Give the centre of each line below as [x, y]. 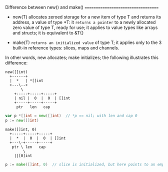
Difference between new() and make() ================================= [82, 7]
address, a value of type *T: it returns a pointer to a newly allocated [84, 22]
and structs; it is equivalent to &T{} [48, 33]
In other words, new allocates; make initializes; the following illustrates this [82, 57]
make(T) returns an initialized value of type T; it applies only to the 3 [87, 42]
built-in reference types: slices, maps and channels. [66, 48]
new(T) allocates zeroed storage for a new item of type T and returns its [87, 17]
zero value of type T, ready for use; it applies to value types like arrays [85, 27]
